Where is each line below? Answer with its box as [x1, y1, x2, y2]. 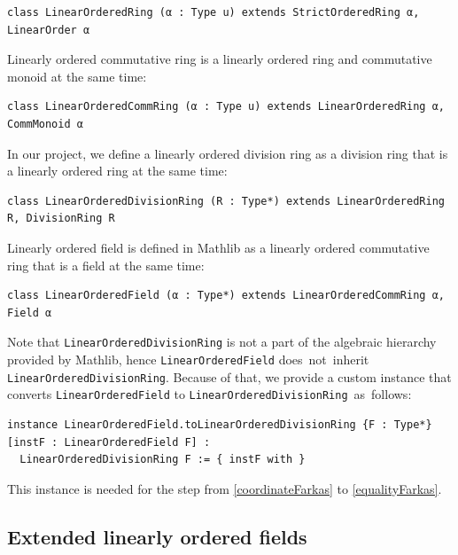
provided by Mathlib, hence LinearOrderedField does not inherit [7, 349, 369, 368]
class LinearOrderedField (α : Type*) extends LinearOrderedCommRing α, [7, 289, 445, 302]
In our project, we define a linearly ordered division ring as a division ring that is [7, 144, 448, 162]
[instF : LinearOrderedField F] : [7, 435, 211, 449]
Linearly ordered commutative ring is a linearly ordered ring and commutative [7, 50, 432, 68]
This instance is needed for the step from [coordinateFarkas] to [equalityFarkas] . [7, 479, 442, 497]
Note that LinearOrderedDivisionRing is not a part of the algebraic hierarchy [7, 332, 437, 351]
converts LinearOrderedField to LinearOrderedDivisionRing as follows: [7, 385, 412, 403]
